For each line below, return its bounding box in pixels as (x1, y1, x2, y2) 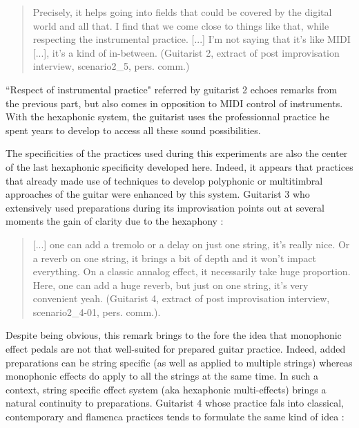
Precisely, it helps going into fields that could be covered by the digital (32, 5, 332, 19)
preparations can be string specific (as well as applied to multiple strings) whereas (6, 355, 353, 369)
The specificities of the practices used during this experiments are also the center (6, 146, 348, 160)
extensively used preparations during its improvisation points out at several (6, 200, 324, 214)
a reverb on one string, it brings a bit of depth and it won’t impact (32, 250, 317, 265)
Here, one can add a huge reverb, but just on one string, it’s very (32, 277, 309, 292)
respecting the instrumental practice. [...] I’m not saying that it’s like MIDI (32, 32, 351, 46)
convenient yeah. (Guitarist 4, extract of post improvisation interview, (32, 291, 330, 306)
